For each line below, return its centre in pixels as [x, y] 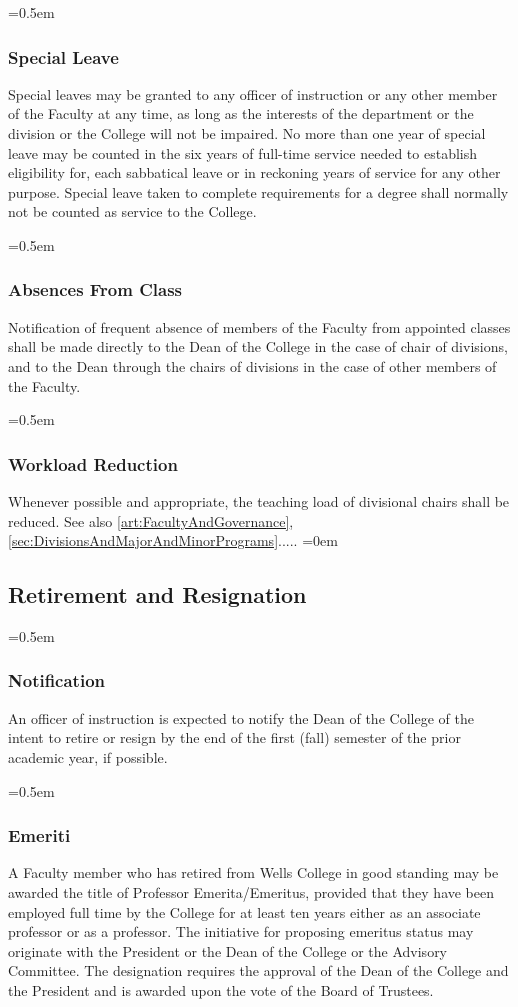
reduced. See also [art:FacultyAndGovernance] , [151, 520]
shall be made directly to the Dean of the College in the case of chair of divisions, [258, 346]
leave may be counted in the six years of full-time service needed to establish [243, 152]
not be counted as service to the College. [132, 211]
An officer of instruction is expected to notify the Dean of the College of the [241, 717]
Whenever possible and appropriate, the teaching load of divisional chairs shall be [259, 500]
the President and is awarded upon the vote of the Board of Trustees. [221, 989]
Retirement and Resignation [157, 594]
